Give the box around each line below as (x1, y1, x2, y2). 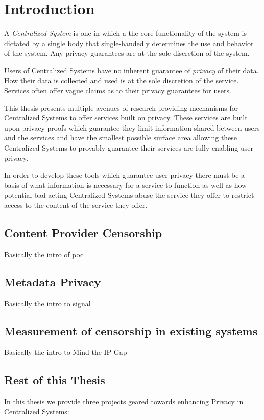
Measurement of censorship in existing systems (4, 323, 258, 339)
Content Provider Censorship (4, 225, 162, 241)
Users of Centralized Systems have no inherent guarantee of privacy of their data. (4, 65, 259, 75)
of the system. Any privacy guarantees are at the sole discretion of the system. (4, 48, 250, 58)
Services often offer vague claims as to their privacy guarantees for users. (4, 85, 231, 96)
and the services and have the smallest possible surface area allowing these (4, 132, 237, 143)
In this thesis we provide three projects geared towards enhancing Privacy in (4, 396, 244, 407)
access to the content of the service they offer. (4, 200, 148, 211)
